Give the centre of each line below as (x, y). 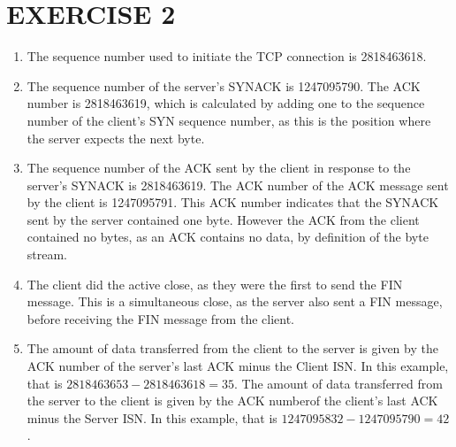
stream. (47, 254)
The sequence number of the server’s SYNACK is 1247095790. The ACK (224, 85)
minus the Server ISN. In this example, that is (152, 417)
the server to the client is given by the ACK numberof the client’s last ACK (232, 401)
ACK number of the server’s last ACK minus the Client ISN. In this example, (238, 366)
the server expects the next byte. (116, 138)
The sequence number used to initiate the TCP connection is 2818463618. (227, 56)
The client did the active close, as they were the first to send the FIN (215, 284)
